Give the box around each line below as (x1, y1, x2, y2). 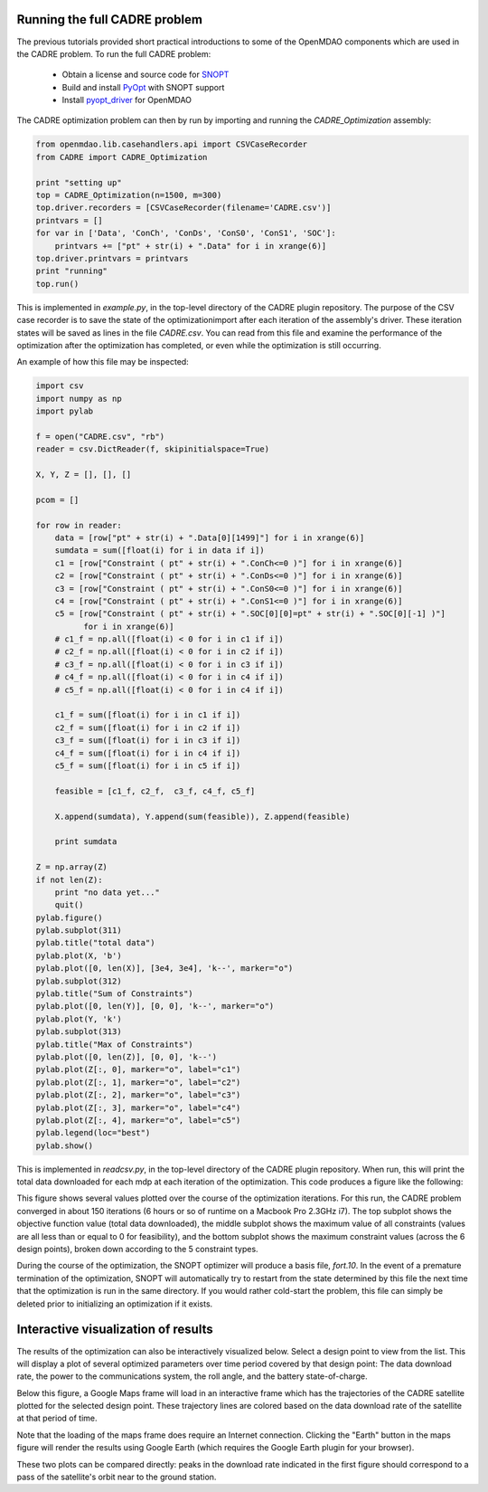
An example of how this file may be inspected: (16, 356, 189, 367)
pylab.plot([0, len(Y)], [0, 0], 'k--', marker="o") (35, 1001, 275, 1012)
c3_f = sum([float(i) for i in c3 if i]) (54, 736, 241, 746)
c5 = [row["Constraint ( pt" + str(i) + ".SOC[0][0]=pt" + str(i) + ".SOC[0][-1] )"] (54, 609, 446, 619)
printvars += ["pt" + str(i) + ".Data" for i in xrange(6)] (54, 241, 327, 251)
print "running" (35, 266, 108, 276)
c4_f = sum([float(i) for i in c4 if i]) (54, 747, 241, 758)
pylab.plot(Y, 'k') (35, 1013, 122, 1024)
